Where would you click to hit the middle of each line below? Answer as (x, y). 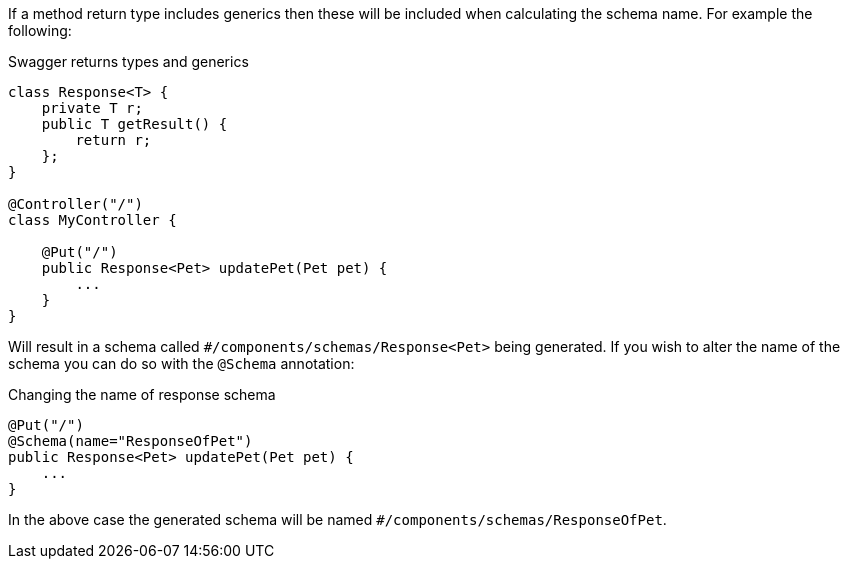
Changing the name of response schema (142, 394)
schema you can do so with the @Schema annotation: (181, 363)
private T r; (92, 108)
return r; (113, 140)
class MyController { (92, 220)
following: (40, 30)
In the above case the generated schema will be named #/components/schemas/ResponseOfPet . (337, 519)
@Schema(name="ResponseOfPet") (130, 441)
